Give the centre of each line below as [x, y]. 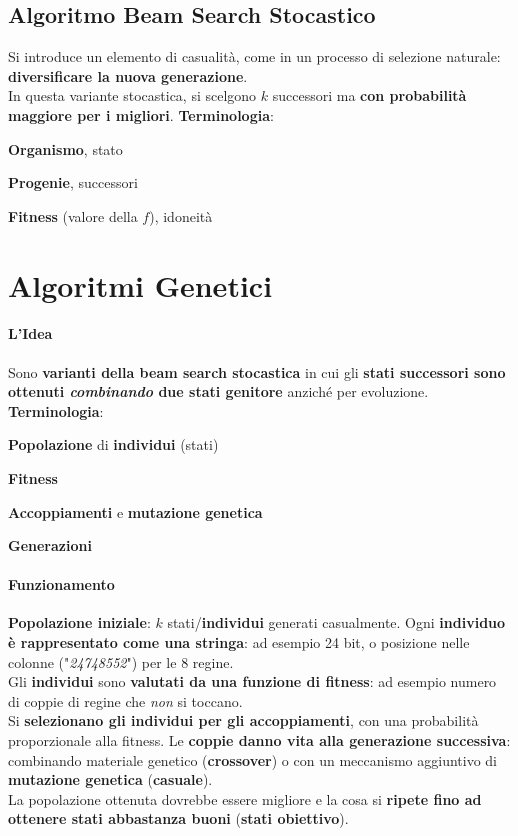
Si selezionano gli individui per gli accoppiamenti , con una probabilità [243, 720]
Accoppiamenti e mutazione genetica [135, 511]
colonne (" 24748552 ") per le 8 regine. [121, 661]
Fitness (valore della [73, 215]
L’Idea [30, 333]
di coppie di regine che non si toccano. [125, 700]
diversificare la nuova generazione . [128, 75]
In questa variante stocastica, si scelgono [132, 95]
